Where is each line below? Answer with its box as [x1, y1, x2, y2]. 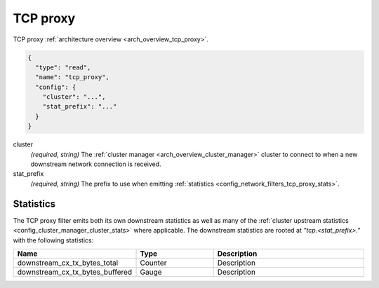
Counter [140, 258, 167, 268]
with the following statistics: [13, 235, 94, 245]
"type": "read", [35, 63, 91, 71]
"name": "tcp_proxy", [35, 74, 110, 81]
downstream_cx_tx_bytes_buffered [17, 267, 133, 277]
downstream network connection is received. [30, 160, 161, 168]
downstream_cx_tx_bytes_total [17, 258, 119, 268]
